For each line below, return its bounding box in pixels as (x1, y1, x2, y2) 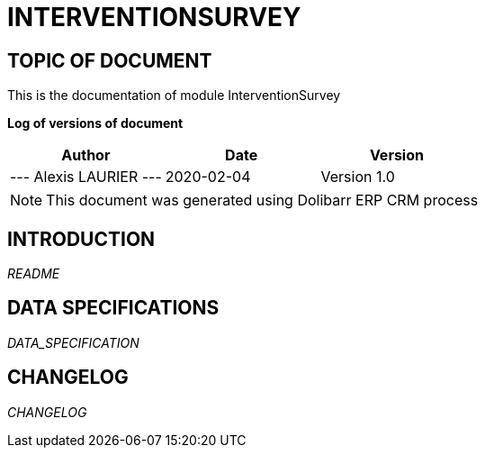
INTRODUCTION (7, 227, 156, 250)
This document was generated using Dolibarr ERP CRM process (46, 191, 479, 210)
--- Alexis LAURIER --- (10, 168, 162, 187)
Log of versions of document (7, 115, 184, 132)
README (7, 266, 60, 282)
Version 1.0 (320, 168, 395, 187)
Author (61, 146, 111, 165)
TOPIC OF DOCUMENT (7, 49, 212, 72)
